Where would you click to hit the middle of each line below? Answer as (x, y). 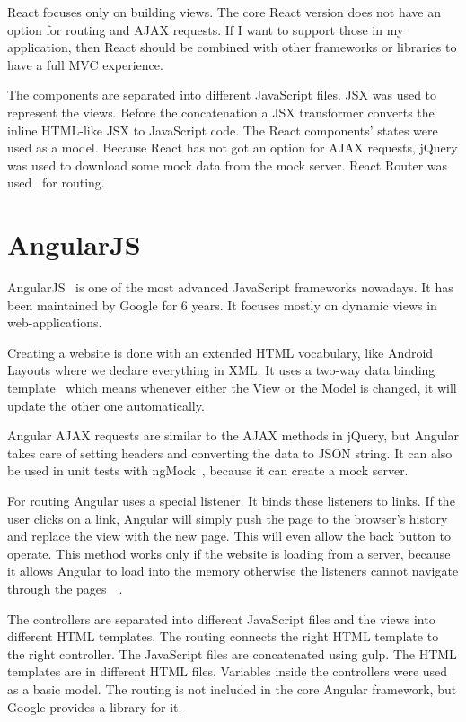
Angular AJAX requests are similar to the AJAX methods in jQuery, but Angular (233, 435)
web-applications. (55, 322)
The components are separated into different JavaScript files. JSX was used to (222, 95)
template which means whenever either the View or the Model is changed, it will (232, 388)
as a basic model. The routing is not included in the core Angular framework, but (232, 688)
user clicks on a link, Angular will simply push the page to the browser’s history (228, 518)
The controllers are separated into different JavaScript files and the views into (221, 618)
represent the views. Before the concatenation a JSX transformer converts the (221, 112)
